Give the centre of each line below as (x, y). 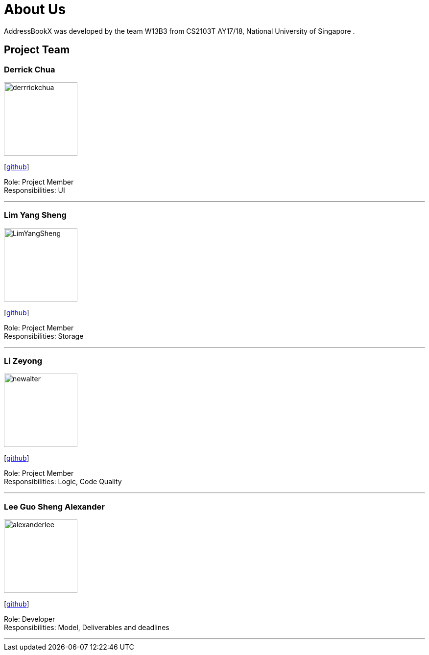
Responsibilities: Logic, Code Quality (63, 482)
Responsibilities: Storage (44, 336)
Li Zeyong (23, 361)
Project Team (37, 50)
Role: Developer (30, 619)
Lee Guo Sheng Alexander (54, 506)
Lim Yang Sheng (35, 215)
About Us (35, 9)
